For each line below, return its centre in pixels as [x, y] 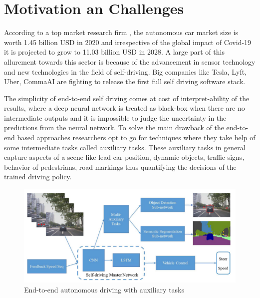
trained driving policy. [38, 177]
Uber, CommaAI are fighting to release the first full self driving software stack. [125, 81]
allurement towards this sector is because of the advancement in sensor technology [130, 61]
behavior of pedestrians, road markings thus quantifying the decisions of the [120, 167]
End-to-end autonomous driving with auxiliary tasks [104, 289]
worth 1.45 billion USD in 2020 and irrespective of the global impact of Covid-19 [128, 42]
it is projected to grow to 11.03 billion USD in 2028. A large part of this [114, 52]
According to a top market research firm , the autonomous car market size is [121, 32]
